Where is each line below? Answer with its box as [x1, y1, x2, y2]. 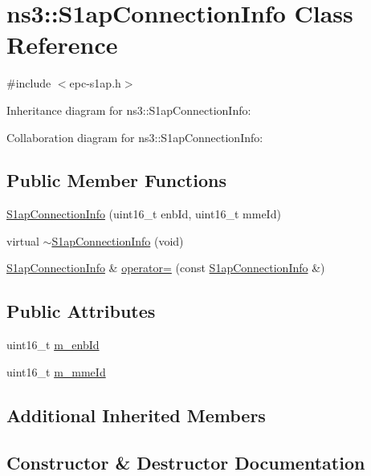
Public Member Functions [6, 168, 226, 193]
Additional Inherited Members [6, 402, 266, 427]
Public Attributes [6, 299, 156, 323]
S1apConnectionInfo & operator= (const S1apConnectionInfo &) [6, 259, 325, 276]
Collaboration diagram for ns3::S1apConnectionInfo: [6, 128, 263, 145]
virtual [6, 232, 39, 249]
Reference [6, 28, 118, 61]
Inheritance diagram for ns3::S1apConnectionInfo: [6, 101, 251, 118]
